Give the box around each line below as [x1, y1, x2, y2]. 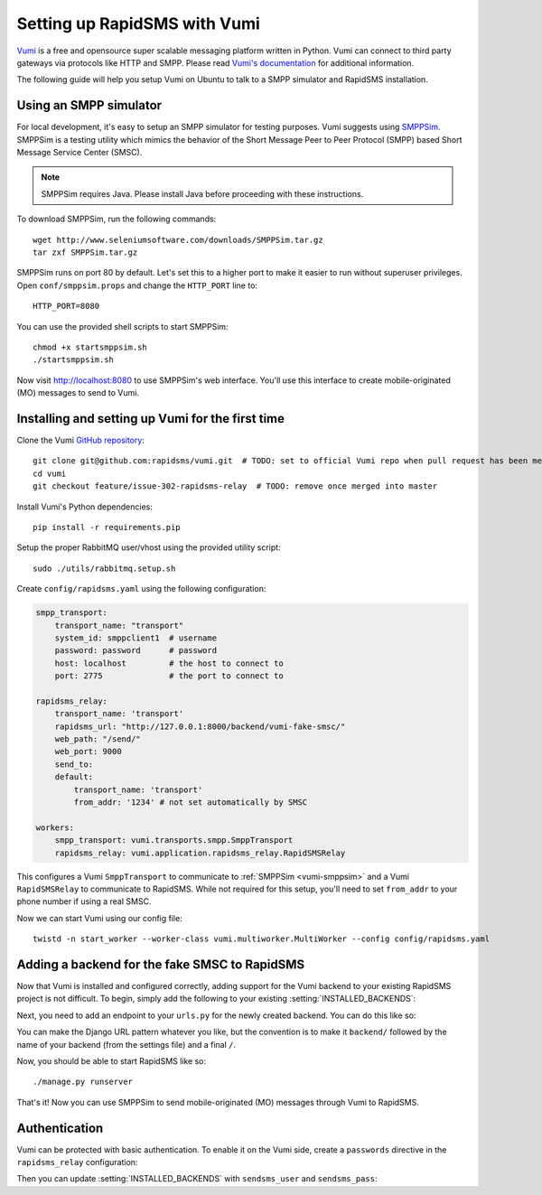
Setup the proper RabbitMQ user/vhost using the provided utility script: [16, 542, 281, 553]
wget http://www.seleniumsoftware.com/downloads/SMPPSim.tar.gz [33, 235, 324, 245]
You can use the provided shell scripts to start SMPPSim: [16, 321, 229, 331]
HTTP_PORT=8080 [33, 301, 100, 312]
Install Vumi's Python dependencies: [16, 501, 153, 512]
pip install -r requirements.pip [33, 522, 181, 532]
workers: [35, 822, 75, 833]
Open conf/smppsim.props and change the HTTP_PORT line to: [16, 280, 257, 291]
